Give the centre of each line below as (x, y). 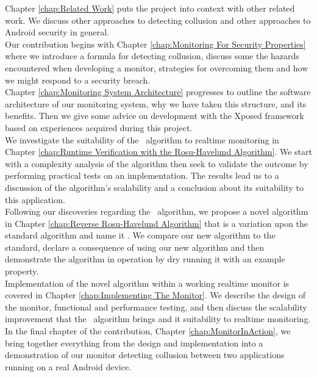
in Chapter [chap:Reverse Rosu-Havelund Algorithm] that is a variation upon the (157, 223)
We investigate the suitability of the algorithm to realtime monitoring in (142, 139)
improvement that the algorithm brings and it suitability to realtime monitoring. (158, 319)
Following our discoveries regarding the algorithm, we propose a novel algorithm (157, 211)
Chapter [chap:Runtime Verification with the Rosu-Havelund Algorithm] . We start (158, 152)
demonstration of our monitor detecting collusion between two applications (145, 355)
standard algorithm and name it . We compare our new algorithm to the (140, 235)
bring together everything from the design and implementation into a (134, 343)
